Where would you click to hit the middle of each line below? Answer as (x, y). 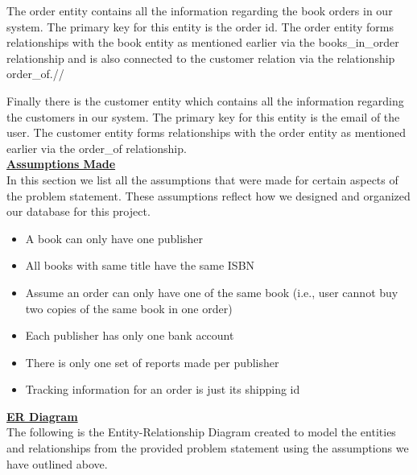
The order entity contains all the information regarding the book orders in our (200, 10)
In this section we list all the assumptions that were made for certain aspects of (202, 179)
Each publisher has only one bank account (130, 335)
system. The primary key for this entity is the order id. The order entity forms (200, 26)
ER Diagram (42, 416)
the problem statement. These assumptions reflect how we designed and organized (208, 195)
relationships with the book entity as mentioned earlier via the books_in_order (203, 42)
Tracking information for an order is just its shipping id (163, 389)
